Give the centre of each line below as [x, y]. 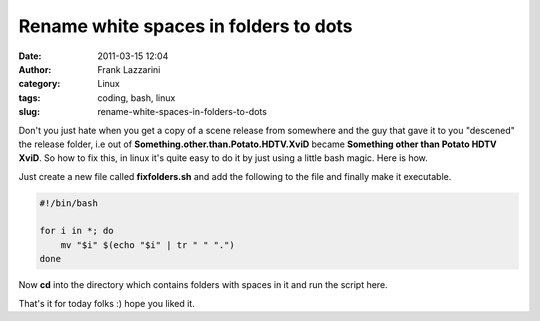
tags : [29, 97]
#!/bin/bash [69, 203]
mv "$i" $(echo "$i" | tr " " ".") [147, 244]
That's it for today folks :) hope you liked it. [106, 303]
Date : [30, 56]
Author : [35, 69]
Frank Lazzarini [129, 69]
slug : [29, 112]
